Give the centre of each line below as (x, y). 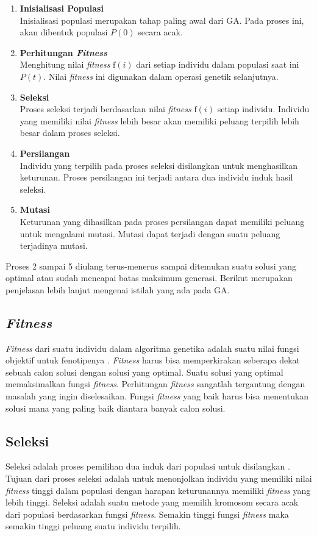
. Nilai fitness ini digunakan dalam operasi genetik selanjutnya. (161, 76)
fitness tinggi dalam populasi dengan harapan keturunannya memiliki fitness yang (158, 490)
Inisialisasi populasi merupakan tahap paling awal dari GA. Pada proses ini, (162, 20)
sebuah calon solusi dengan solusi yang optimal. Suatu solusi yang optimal (144, 372)
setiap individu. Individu (263, 109)
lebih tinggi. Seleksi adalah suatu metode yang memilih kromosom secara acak (152, 502)
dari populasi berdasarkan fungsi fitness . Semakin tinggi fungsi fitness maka (147, 514)
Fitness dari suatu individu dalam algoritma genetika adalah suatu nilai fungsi (152, 348)
